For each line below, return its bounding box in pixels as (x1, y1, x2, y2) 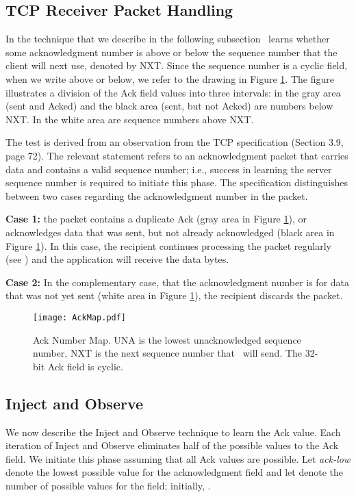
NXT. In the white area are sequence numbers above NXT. (5, 112, 254, 126)
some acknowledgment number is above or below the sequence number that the (5, 44, 338, 59)
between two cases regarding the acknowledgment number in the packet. (5, 188, 308, 203)
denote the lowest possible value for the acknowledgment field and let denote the (5, 465, 343, 479)
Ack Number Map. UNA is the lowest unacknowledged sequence (33, 332, 301, 346)
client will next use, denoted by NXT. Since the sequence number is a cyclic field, (5, 58, 348, 73)
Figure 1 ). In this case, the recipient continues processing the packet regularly (5, 238, 331, 253)
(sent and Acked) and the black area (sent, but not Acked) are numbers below (5, 99, 333, 113)
